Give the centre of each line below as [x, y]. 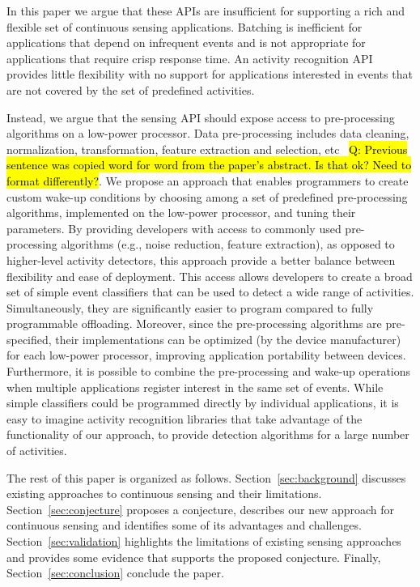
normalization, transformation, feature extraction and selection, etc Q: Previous [207, 149]
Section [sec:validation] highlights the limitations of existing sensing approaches [204, 541]
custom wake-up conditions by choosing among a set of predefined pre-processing [207, 196]
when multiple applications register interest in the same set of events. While [195, 387]
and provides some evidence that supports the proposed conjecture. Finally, [194, 557]
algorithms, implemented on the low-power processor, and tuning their [181, 213]
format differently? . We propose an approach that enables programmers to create [208, 180]
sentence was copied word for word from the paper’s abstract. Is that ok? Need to [209, 165]
